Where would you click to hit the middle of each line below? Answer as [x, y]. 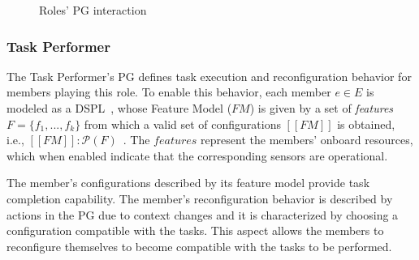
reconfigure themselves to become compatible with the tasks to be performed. [199, 246]
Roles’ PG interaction [93, 10]
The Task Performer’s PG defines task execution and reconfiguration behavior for [209, 76]
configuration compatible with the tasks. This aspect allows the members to [195, 230]
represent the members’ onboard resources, [307, 140]
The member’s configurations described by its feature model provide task [188, 183]
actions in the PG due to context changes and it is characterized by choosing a [203, 214]
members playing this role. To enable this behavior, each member [169, 92]
